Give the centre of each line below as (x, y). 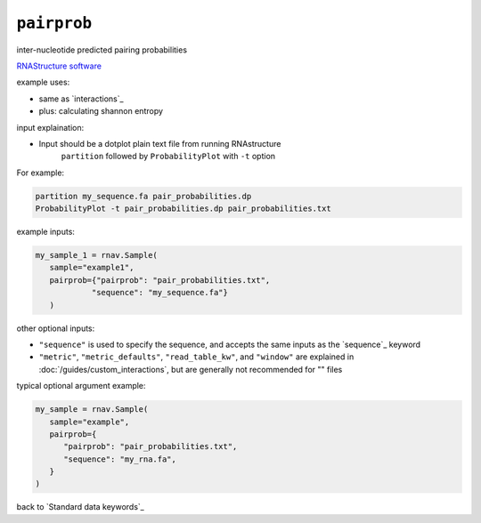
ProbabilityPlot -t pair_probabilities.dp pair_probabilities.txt (183, 209)
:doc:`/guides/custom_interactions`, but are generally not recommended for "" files (191, 369)
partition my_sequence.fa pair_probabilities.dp (143, 196)
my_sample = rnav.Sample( (92, 410)
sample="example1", (92, 268)
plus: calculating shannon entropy (101, 111)
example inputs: (46, 232)
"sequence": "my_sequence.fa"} (160, 293)
